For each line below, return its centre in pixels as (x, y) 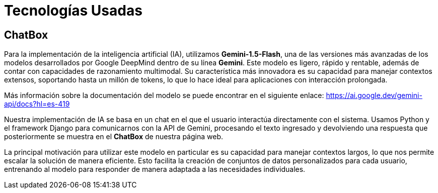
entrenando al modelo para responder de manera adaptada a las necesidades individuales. (155, 169)
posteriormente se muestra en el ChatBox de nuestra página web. (114, 137)
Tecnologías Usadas (73, 11)
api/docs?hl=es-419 (37, 104)
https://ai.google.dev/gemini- (374, 95)
